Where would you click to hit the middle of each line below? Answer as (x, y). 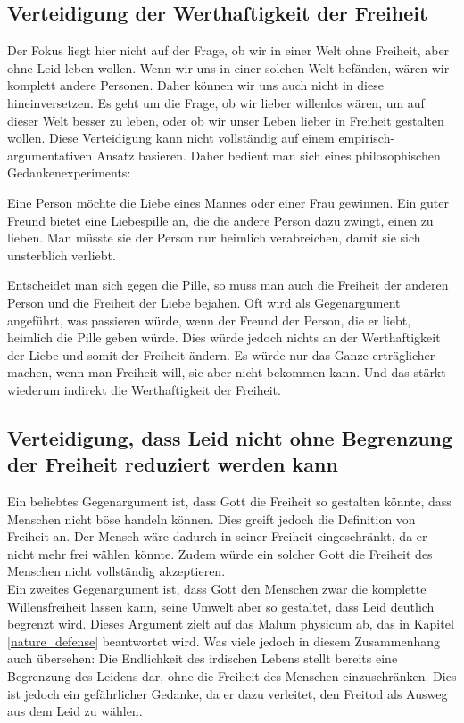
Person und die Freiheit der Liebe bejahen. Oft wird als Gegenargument (204, 302)
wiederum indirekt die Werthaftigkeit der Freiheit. (144, 389)
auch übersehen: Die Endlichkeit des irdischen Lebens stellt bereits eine (203, 658)
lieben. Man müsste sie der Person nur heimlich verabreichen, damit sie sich (214, 238)
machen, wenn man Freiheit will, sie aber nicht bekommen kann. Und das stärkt (227, 372)
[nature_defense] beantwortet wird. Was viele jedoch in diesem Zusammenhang (224, 641)
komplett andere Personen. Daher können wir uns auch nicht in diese (195, 85)
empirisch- (367, 138)
